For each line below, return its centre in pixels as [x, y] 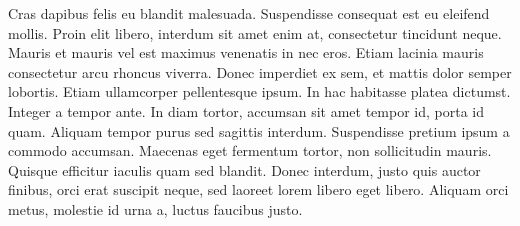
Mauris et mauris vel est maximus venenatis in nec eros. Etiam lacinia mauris [246, 52]
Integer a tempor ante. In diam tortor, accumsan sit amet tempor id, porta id [246, 110]
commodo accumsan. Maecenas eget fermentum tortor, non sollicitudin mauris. [250, 150]
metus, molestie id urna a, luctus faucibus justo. [155, 208]
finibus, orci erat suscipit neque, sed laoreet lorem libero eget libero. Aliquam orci [258, 189]
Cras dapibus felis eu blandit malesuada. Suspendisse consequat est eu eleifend [249, 13]
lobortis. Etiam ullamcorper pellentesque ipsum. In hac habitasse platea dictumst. [259, 91]
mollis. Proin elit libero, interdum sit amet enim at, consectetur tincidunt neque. [255, 32]
